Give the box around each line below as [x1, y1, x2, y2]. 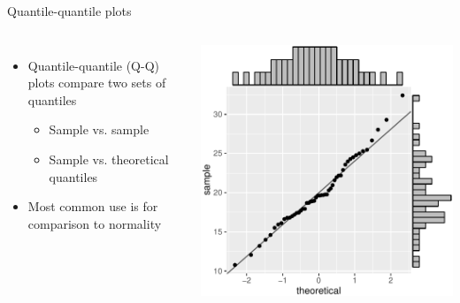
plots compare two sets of [27, 73, 166, 92]
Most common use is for [27, 197, 158, 216]
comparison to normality [27, 214, 162, 232]
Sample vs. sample [49, 120, 149, 139]
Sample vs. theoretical [49, 149, 169, 168]
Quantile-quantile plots [7, 2, 132, 19]
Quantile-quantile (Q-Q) [27, 56, 159, 74]
